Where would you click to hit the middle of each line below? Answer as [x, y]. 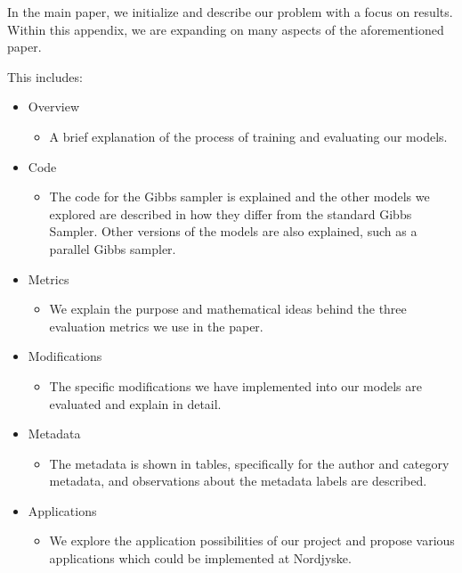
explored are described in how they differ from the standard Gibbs [231, 213]
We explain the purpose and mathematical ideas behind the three [228, 309]
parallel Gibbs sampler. [113, 248]
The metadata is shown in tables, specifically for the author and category [249, 463]
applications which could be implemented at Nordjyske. [200, 558]
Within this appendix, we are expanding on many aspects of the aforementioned [226, 29]
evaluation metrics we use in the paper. [156, 326]
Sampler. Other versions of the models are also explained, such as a [233, 231]
